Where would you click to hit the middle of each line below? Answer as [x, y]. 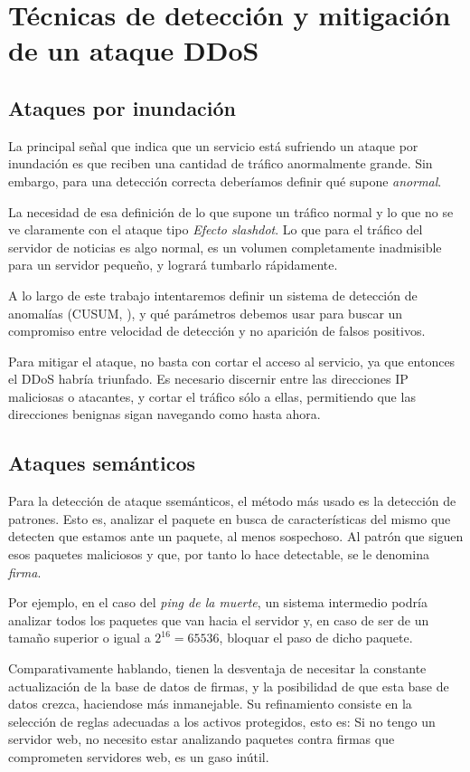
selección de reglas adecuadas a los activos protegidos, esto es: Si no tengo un [222, 721]
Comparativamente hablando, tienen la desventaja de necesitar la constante [217, 668]
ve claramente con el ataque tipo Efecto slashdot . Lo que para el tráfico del [216, 229]
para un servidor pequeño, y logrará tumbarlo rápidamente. [173, 265]
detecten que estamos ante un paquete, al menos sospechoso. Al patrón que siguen [236, 536]
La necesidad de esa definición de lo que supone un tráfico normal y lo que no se [231, 211]
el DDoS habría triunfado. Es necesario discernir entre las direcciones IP [208, 379]
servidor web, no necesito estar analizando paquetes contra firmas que [202, 739]
